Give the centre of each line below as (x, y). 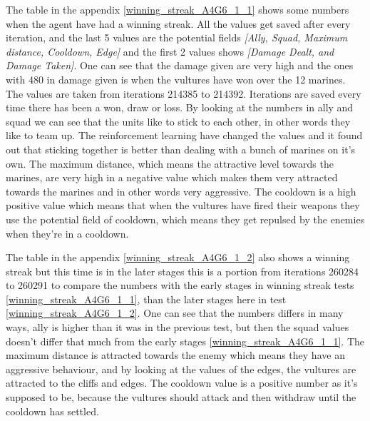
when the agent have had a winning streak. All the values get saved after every (178, 23)
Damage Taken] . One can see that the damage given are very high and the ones (180, 65)
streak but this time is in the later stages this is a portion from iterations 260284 (183, 271)
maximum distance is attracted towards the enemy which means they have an (175, 355)
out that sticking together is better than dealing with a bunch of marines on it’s (181, 149)
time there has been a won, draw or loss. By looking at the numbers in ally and (180, 107)
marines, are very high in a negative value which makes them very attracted (172, 177)
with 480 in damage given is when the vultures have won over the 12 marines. (176, 79)
